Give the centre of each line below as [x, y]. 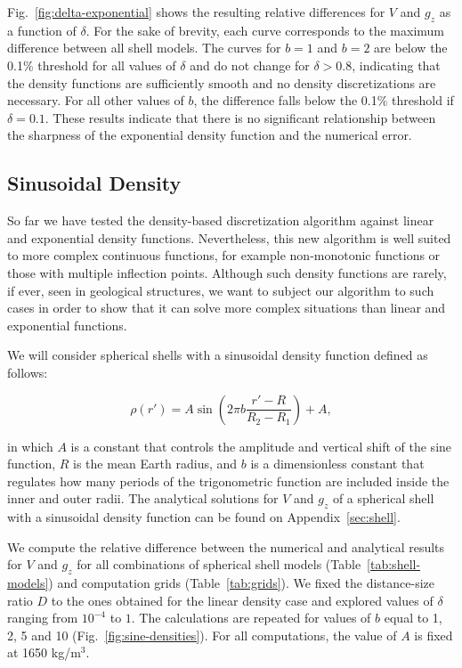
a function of [42, 30]
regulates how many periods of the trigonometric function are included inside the [228, 481]
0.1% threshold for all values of [92, 65]
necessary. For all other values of [96, 100]
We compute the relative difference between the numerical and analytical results [226, 546]
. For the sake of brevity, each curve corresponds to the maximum [265, 30]
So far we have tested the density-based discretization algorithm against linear [221, 220]
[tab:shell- [394, 564]
